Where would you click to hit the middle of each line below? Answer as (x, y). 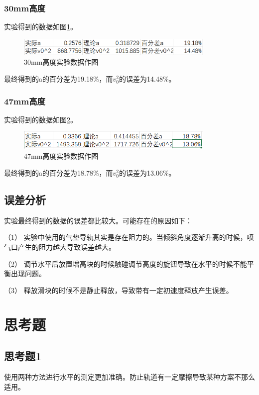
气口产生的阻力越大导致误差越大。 (60, 247)
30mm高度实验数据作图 (61, 62)
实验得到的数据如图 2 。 (41, 119)
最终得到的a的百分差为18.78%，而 (59, 172)
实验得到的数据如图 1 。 (41, 27)
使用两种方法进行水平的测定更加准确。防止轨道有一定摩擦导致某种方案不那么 (129, 376)
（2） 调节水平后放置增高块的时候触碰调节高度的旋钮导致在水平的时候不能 (126, 263)
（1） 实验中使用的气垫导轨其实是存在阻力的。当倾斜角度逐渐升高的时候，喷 (129, 237)
